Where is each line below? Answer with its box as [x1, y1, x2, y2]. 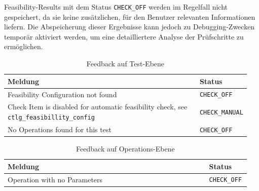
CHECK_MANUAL [199, 109, 243, 117]
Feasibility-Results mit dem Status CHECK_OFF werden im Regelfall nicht [4, 2, 228, 12]
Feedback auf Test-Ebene [86, 58, 165, 69]
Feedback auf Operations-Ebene [76, 143, 175, 154]
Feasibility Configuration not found [8, 89, 117, 99]
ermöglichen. [4, 41, 43, 52]
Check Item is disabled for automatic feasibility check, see [8, 101, 188, 112]
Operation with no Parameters [8, 174, 103, 184]
